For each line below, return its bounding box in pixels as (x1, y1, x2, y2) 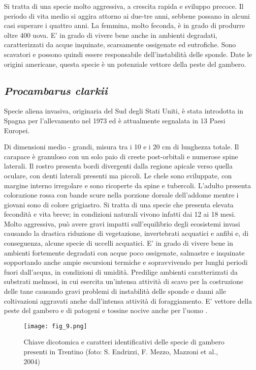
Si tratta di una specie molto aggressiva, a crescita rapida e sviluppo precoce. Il (4, 1, 244, 11)
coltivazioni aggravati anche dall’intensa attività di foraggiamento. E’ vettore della (4, 295, 252, 306)
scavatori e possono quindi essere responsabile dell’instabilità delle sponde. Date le (4, 49, 252, 59)
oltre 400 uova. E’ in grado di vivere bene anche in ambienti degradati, (4, 29, 218, 40)
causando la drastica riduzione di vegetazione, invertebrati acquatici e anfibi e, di (4, 228, 249, 238)
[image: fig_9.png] (24, 322, 87, 330)
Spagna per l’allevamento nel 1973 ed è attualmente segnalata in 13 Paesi (4, 115, 225, 125)
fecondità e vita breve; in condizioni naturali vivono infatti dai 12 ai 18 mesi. (4, 209, 236, 219)
